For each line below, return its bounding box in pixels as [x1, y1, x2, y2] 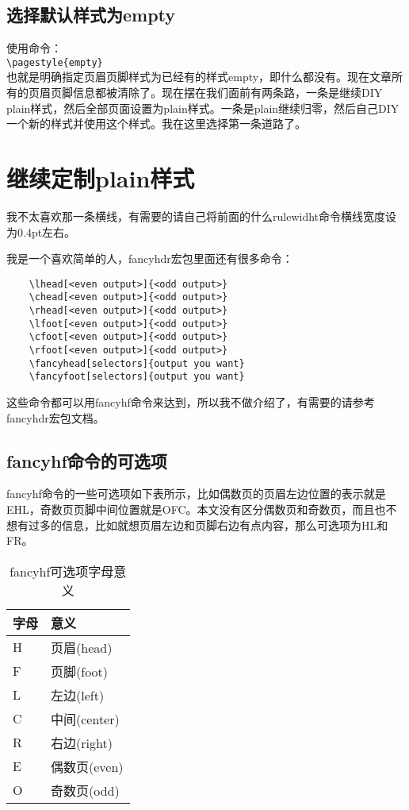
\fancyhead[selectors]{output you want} [29, 357, 245, 369]
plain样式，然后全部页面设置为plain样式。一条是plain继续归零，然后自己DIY [6, 99, 399, 116]
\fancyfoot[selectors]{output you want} [29, 371, 245, 383]
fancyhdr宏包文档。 [6, 409, 105, 426]
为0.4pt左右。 [6, 223, 76, 240]
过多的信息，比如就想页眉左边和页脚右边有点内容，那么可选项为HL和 [28, 516, 388, 533]
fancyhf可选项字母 [10, 561, 114, 580]
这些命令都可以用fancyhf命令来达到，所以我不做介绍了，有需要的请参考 [6, 393, 375, 410]
